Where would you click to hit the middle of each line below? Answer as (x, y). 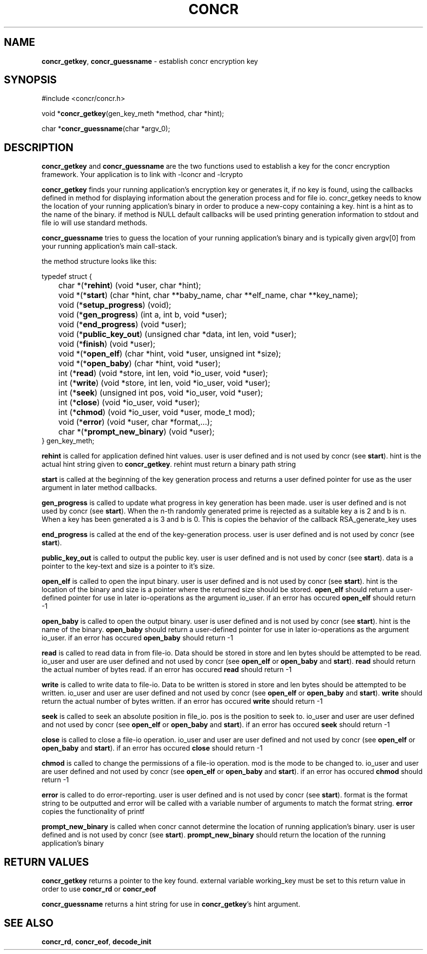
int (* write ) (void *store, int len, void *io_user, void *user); (164, 383)
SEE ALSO (29, 923)
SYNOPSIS (30, 80)
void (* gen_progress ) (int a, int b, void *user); (143, 315)
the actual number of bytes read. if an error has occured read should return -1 (167, 670)
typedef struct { (67, 277)
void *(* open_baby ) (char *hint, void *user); (139, 364)
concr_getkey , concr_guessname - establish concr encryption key (150, 61)
